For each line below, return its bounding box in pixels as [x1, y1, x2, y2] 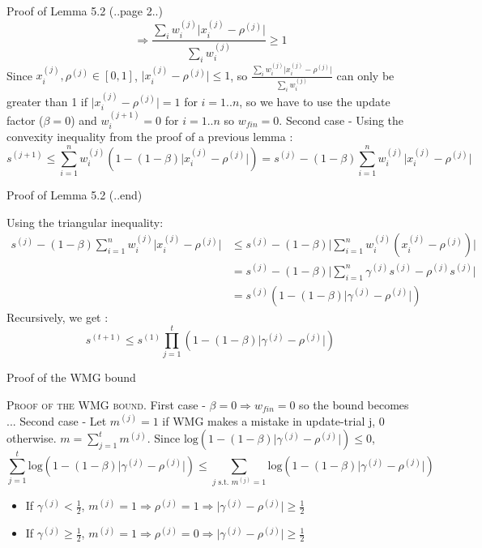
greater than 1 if [6, 92, 88, 109]
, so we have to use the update [239, 92, 390, 109]
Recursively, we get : [6, 308, 109, 325]
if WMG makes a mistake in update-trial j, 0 [162, 412, 385, 429]
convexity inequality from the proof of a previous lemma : [6, 128, 293, 145]
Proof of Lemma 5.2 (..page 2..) [6, 2, 163, 19]
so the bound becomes [299, 396, 409, 413]
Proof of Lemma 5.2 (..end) [6, 186, 143, 203]
